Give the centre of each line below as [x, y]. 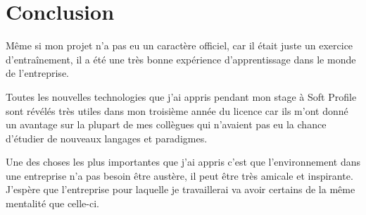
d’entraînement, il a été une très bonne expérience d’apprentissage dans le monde [181, 59]
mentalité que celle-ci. [52, 203]
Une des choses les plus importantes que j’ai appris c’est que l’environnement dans [183, 162]
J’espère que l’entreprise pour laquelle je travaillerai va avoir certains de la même [181, 189]
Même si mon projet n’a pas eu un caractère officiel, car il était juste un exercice [179, 45]
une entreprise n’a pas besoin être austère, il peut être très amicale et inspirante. [179, 175]
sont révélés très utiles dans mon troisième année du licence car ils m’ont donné [177, 110]
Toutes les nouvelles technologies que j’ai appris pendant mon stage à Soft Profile [181, 96]
